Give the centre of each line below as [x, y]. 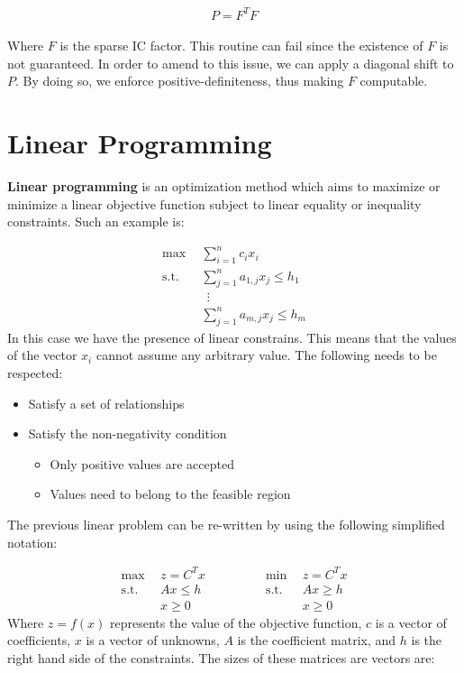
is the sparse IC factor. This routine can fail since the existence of [241, 46]
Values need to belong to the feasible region [170, 494]
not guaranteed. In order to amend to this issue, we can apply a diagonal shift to [231, 63]
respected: [35, 372]
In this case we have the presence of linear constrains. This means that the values [232, 337]
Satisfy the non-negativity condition [127, 433]
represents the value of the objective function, [236, 622]
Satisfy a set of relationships [106, 403]
